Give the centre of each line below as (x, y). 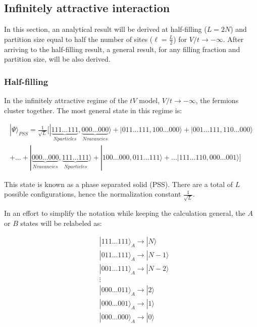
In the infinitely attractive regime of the (66, 100)
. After (233, 39)
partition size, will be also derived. (57, 59)
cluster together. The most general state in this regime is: (93, 110)
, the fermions (217, 100)
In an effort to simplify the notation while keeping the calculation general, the (125, 213)
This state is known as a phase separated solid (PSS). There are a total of (119, 184)
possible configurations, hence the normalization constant (93, 194)
